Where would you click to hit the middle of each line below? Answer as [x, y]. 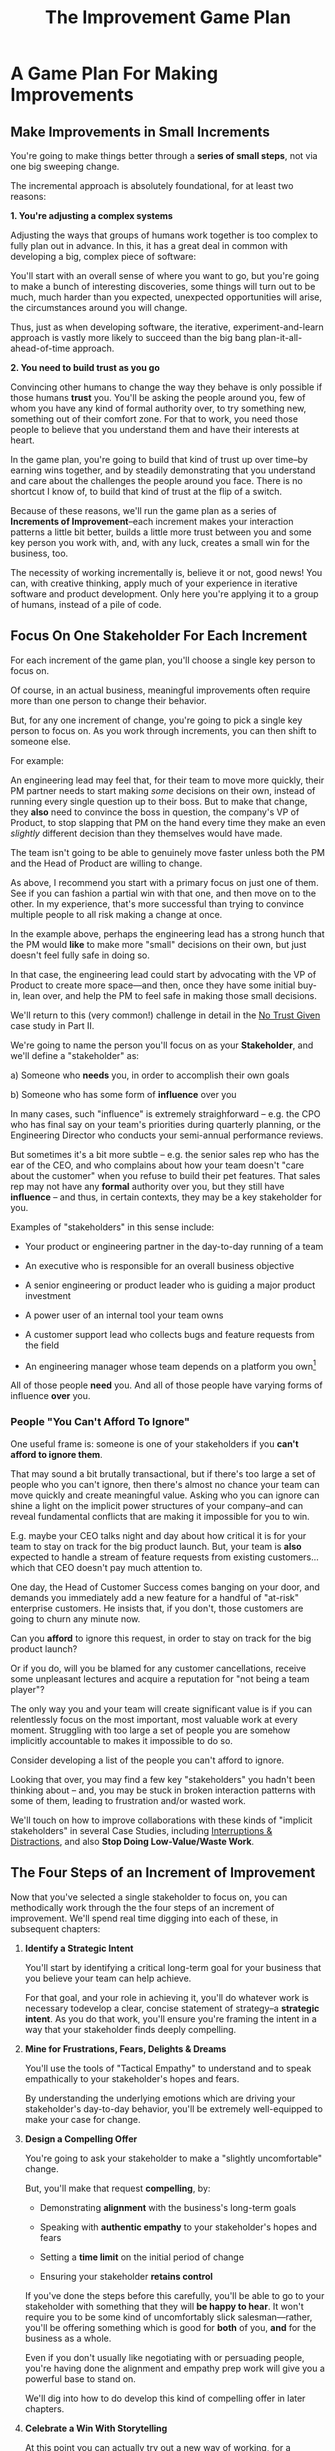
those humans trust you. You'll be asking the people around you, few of [158, 397]
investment [48, 1295]
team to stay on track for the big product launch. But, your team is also [156, 1546]
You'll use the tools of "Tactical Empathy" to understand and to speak [168, 2068]
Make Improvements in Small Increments [140, 131]
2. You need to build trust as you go [85, 367]
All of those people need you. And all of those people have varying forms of [166, 1385]
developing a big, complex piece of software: [103, 256]
